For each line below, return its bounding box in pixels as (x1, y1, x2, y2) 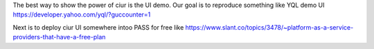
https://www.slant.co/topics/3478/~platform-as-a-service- (185, 23, 354, 31)
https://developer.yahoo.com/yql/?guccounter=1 (12, 10, 151, 19)
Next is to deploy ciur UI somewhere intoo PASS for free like (12, 23, 184, 31)
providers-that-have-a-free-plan (12, 33, 106, 41)
